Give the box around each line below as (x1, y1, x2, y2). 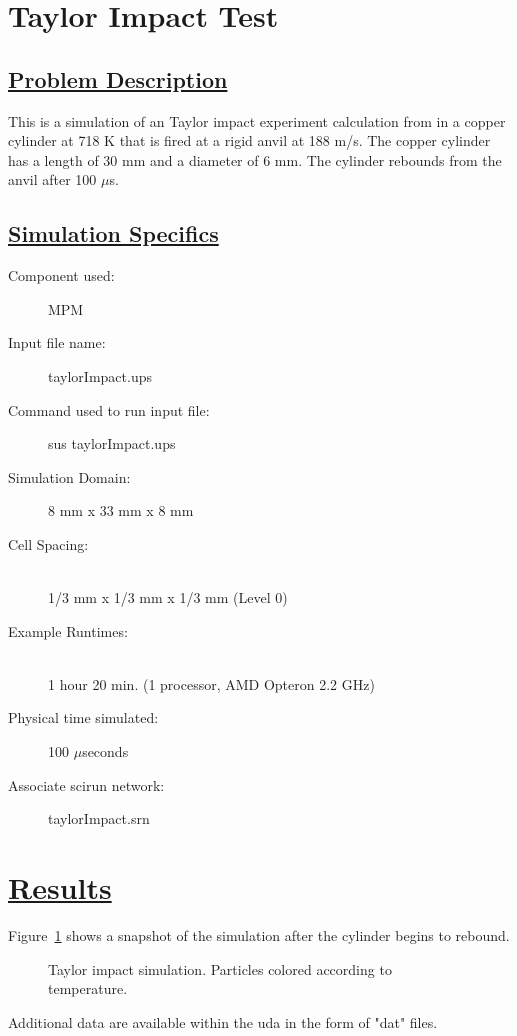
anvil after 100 (8, 169, 97, 190)
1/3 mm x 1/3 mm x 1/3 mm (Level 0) (48, 587, 288, 608)
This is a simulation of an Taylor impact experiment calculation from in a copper (8, 110, 506, 131)
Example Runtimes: (8, 620, 128, 641)
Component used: (8, 265, 115, 286)
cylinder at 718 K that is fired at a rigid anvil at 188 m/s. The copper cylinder (8, 130, 491, 151)
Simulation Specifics (8, 218, 219, 249)
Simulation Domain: (8, 466, 131, 487)
